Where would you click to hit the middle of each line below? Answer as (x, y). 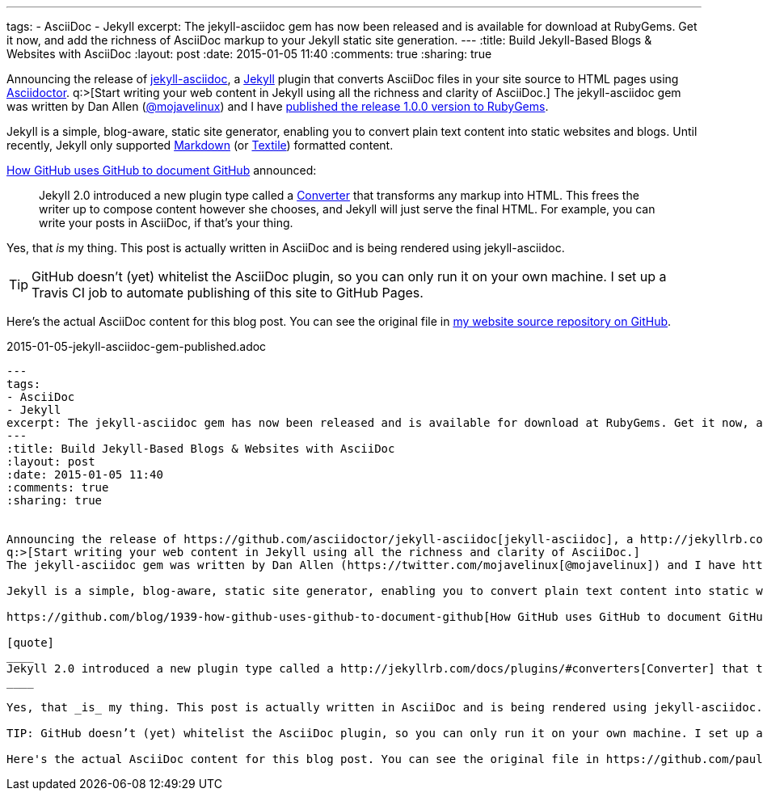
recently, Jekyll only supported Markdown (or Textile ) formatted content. (200, 145)
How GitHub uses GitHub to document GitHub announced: (162, 170)
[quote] (31, 643)
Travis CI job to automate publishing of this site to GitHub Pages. (228, 293)
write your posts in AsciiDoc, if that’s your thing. (166, 223)
